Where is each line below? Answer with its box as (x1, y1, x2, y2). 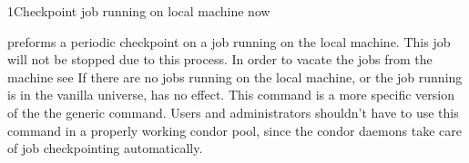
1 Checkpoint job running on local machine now (7, 2, 270, 20)
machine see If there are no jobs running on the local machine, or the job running (7, 67, 463, 86)
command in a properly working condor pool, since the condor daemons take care (7, 120, 462, 139)
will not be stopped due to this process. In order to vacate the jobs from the (7, 50, 433, 69)
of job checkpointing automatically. (7, 139, 203, 158)
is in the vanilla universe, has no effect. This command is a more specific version (7, 85, 454, 104)
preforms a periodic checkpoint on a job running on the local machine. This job (7, 32, 451, 51)
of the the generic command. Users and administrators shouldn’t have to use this (7, 102, 459, 121)
